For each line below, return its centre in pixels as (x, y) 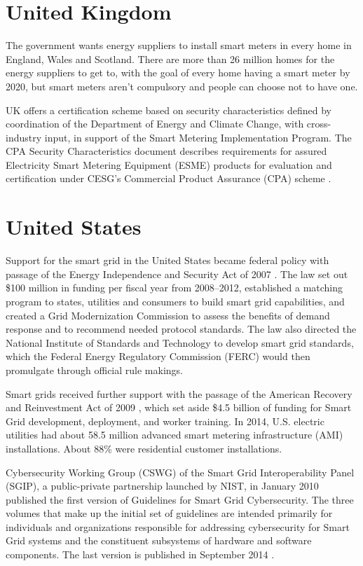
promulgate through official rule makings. (94, 370)
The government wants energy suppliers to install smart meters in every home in (179, 45)
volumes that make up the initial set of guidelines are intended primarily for (169, 513)
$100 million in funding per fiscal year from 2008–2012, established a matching (174, 288)
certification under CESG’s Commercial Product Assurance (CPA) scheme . (169, 178)
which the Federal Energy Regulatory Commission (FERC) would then (158, 356)
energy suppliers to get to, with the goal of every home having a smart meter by (178, 73)
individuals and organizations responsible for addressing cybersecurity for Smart (178, 526)
